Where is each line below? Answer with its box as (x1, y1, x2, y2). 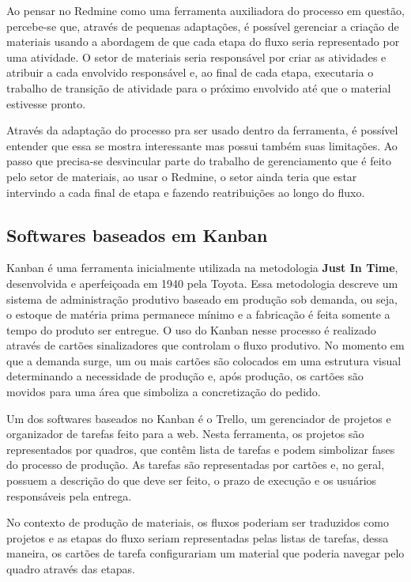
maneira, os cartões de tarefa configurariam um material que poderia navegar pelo (6, 545, 405, 561)
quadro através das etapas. (6, 561, 135, 577)
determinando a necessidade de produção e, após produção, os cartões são (6, 368, 364, 384)
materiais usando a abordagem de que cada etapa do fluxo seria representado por (6, 33, 400, 50)
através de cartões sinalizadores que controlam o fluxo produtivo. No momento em (6, 337, 405, 353)
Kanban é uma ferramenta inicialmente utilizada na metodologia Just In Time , (6, 259, 398, 276)
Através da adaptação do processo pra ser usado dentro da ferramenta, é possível (6, 122, 398, 138)
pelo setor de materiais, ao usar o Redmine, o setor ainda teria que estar (6, 168, 357, 184)
